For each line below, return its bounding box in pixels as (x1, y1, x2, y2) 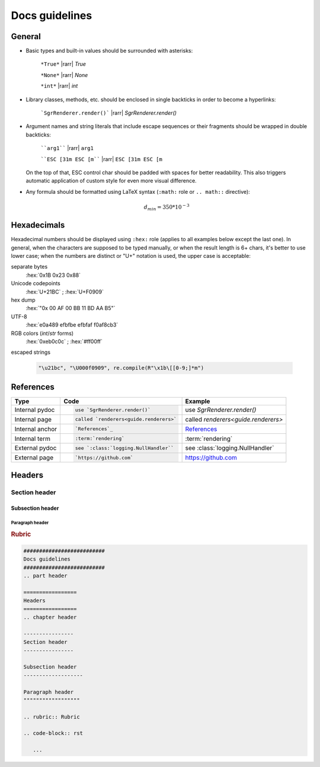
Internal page (14, 415, 52, 423)
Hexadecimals (11, 220, 65, 231)
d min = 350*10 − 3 (143, 203, 190, 212)
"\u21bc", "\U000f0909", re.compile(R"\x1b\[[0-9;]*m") (38, 365, 204, 372)
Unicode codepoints (11, 280, 60, 287)
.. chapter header (23, 614, 77, 621)
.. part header (23, 573, 68, 579)
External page (14, 453, 53, 462)
